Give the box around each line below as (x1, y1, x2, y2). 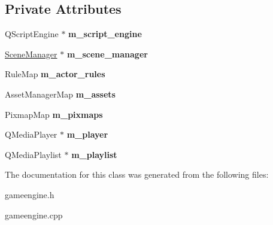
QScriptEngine (5, 28, 59, 40)
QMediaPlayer (5, 128, 57, 141)
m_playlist (71, 148, 117, 160)
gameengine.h (5, 188, 54, 200)
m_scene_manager (66, 47, 148, 60)
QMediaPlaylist (5, 148, 62, 160)
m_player (66, 128, 108, 141)
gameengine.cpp (5, 208, 63, 221)
